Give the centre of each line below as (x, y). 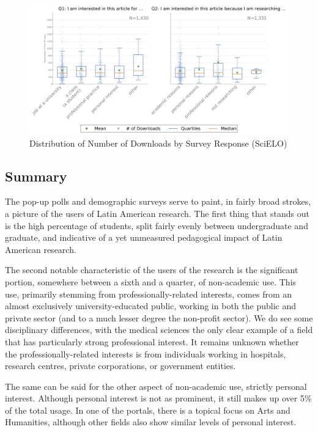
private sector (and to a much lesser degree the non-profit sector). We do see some (159, 317)
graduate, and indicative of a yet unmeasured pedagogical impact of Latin (144, 237)
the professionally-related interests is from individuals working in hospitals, (146, 353)
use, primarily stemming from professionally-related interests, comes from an (149, 294)
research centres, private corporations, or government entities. (120, 366)
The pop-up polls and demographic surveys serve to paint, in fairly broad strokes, (158, 201)
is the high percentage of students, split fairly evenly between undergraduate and (157, 225)
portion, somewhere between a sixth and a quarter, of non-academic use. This (151, 281)
